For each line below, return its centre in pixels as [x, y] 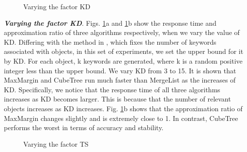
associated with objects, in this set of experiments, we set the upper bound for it [124, 51]
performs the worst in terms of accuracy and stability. [84, 127]
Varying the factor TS [56, 144]
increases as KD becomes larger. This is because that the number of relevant [117, 99]
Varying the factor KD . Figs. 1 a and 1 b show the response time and [110, 23]
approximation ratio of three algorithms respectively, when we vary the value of [122, 32]
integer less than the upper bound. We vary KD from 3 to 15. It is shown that [120, 70]
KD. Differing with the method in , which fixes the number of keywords [110, 42]
